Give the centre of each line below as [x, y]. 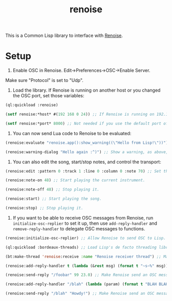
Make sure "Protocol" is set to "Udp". [44, 80]
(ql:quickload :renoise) [32, 105]
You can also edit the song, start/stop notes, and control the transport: [87, 162]
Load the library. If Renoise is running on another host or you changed [87, 90]
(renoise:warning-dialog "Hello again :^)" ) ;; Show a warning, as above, [87, 152]
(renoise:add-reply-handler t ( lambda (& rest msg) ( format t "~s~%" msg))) [88, 266]
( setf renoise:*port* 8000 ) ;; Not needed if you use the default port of [87, 123]
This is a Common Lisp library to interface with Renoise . [64, 36]
